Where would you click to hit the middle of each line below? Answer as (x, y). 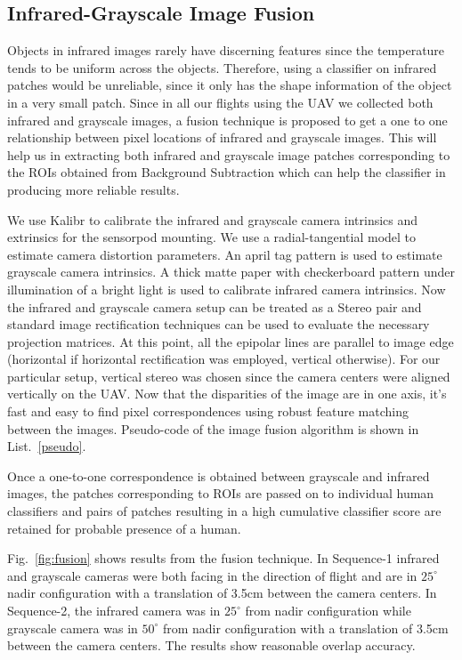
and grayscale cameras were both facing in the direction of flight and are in (212, 575)
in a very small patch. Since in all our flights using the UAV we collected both (220, 102)
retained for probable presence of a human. (124, 528)
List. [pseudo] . (47, 446)
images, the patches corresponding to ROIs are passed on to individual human (221, 493)
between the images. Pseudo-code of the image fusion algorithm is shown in (213, 428)
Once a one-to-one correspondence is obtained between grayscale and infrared (219, 475)
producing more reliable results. (93, 189)
